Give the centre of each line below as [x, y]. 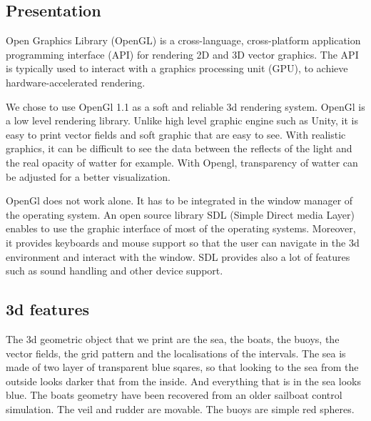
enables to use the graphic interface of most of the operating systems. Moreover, [181, 228]
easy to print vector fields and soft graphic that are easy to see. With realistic [176, 134]
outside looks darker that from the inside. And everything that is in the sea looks [184, 381]
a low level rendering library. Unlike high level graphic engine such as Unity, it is [182, 120]
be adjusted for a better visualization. [88, 176]
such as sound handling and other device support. [115, 271]
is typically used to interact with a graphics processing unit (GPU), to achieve [177, 68]
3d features [48, 309]
